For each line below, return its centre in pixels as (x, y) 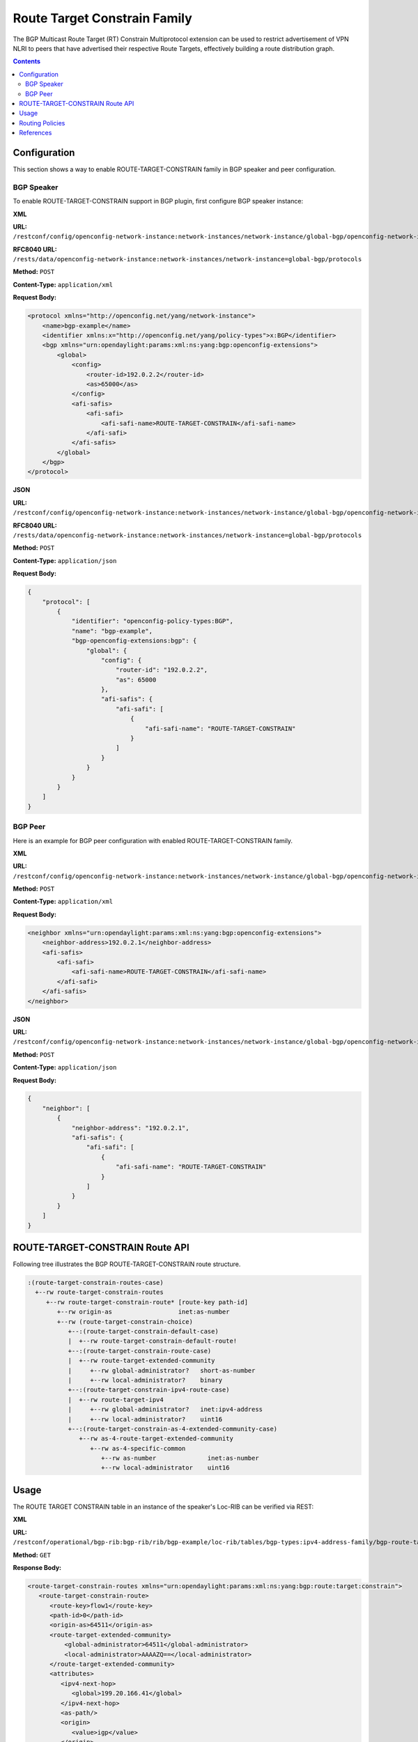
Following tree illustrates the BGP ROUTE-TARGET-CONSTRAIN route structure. (127, 1264)
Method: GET (32, 1555)
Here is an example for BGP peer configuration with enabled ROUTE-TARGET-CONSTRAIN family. (153, 840)
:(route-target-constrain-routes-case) (95, 1283)
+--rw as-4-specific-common (138, 1448)
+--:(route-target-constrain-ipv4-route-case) (149, 1390)
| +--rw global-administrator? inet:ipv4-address (165, 1410)
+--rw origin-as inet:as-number (143, 1312)
